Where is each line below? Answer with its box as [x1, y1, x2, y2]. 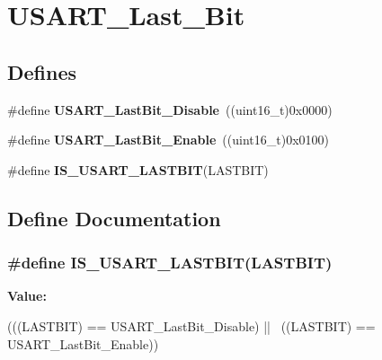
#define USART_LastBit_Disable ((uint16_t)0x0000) [7, 100, 333, 119]
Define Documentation [7, 204, 221, 232]
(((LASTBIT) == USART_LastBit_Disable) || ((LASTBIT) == [7, 316, 376, 335]
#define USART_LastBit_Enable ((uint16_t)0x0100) [7, 130, 329, 149]
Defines [7, 57, 77, 85]
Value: [7, 286, 47, 305]
